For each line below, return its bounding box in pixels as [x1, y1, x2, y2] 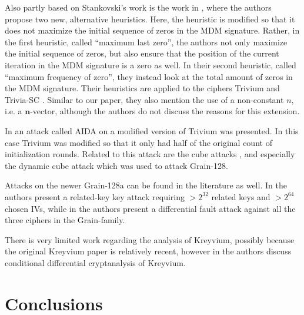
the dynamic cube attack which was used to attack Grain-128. [5, 159, 228, 171]
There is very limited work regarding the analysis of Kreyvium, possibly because [5, 233, 295, 246]
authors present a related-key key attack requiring [5, 190, 185, 203]
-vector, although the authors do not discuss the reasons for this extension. [30, 105, 300, 117]
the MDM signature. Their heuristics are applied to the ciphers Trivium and [5, 82, 280, 94]
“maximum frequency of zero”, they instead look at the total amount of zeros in [5, 70, 293, 82]
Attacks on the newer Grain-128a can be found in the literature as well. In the [5, 179, 287, 191]
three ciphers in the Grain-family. [5, 214, 125, 226]
